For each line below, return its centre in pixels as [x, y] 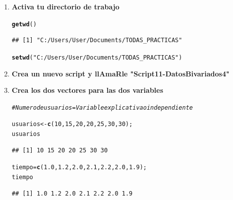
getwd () [24, 24]
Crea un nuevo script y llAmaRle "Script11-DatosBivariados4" [120, 73]
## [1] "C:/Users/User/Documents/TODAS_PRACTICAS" [97, 40]
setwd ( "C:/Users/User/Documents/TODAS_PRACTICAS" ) [97, 57]
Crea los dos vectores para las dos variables [87, 90]
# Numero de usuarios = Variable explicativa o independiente [102, 107]
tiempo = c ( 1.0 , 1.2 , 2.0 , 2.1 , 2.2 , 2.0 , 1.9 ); [79, 167]
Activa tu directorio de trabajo [65, 6]
